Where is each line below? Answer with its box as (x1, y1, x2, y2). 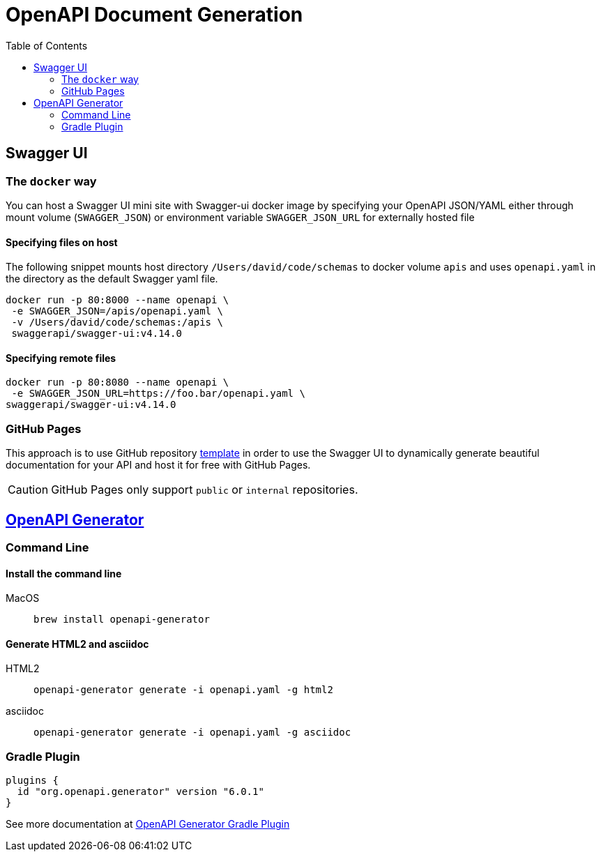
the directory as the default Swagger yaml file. (6, 273, 218, 285)
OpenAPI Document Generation (6, 3, 303, 26)
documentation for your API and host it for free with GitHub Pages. (6, 459, 311, 471)
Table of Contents (6, 39, 88, 52)
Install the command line (6, 567, 122, 579)
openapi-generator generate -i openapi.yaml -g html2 (33, 684, 333, 696)
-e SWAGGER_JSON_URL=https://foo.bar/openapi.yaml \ (11, 388, 305, 400)
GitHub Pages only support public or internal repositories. (51, 483, 358, 497)
